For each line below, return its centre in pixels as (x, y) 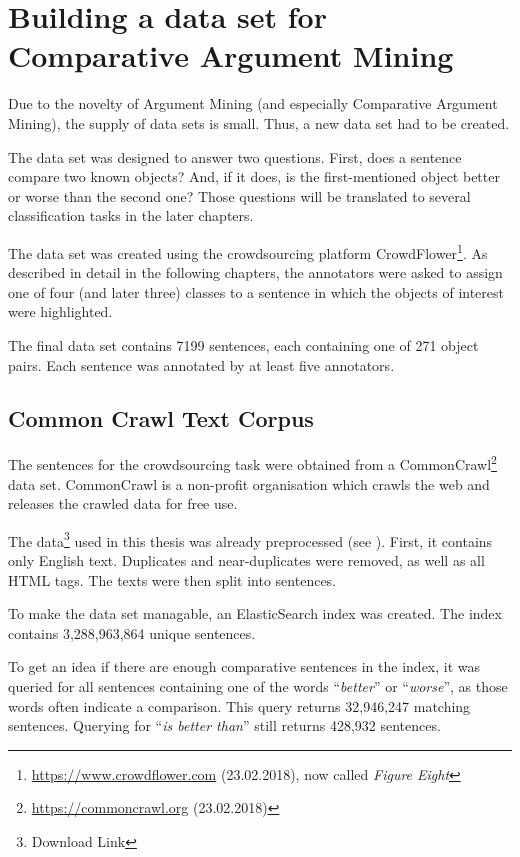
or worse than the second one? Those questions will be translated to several (239, 195)
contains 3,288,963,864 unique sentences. (132, 632)
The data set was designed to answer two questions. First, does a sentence (235, 156)
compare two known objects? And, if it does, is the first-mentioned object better (254, 176)
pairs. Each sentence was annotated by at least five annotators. (201, 364)
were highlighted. (60, 311)
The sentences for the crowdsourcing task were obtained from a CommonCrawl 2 (252, 462)
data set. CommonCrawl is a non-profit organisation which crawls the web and (249, 483)
